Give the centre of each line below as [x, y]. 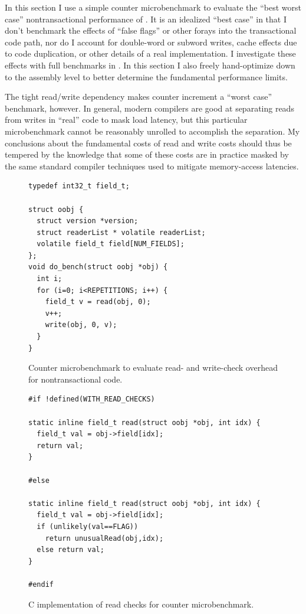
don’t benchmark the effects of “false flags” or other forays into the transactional [151, 30]
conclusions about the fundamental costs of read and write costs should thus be [148, 143]
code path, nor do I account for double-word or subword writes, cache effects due [151, 42]
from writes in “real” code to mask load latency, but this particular [126, 120]
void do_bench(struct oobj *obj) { [98, 267]
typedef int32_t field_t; [79, 186]
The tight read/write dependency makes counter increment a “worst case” [139, 97]
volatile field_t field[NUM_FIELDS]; [111, 244]
